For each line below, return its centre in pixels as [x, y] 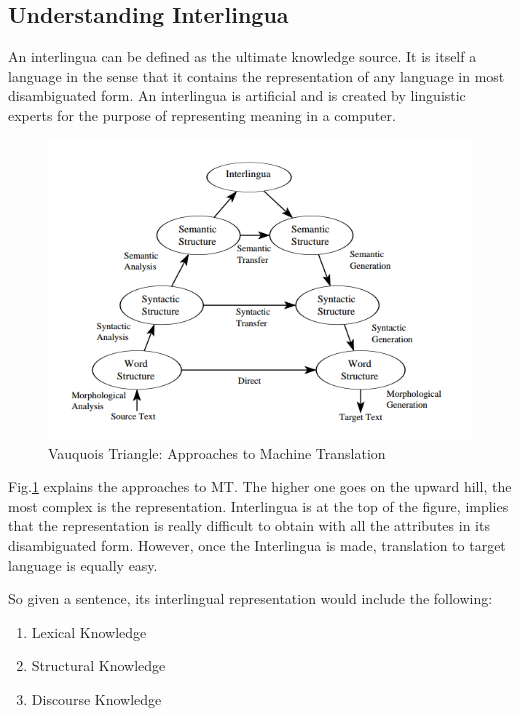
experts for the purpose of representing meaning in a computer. [202, 114]
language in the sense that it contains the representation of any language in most [256, 75]
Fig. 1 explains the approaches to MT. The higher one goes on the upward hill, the [260, 486]
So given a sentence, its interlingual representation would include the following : [250, 598]
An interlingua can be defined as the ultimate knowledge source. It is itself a [242, 56]
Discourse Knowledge [96, 698]
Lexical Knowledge [89, 631]
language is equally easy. [83, 564]
